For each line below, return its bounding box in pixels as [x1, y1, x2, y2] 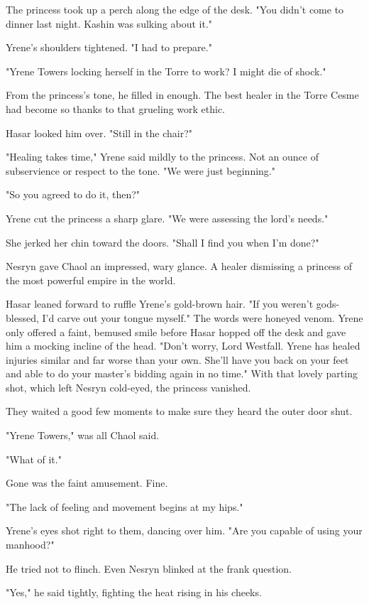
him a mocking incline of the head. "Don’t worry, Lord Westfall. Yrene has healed [6, 338, 360, 353]
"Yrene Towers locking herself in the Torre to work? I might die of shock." [6, 63, 326, 78]
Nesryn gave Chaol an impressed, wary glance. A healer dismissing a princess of [6, 259, 353, 274]
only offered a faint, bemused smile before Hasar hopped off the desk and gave [6, 324, 346, 339]
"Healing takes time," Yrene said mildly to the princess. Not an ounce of [6, 149, 319, 164]
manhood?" [6, 537, 55, 552]
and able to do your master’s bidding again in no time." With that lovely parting [6, 366, 358, 381]
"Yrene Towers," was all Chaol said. [6, 428, 160, 443]
